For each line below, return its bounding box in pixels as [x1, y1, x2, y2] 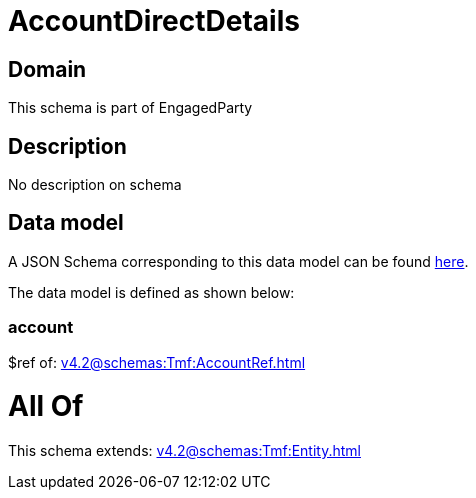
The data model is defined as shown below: [8, 283, 295, 301]
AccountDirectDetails [8, 4, 300, 38]
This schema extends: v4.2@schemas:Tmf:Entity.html [8, 442, 361, 460]
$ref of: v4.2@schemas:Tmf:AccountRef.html [8, 353, 306, 371]
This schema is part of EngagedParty [8, 99, 253, 117]
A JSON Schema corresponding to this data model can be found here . [8, 252, 469, 270]
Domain [8, 56, 87, 82]
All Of [8, 389, 84, 424]
